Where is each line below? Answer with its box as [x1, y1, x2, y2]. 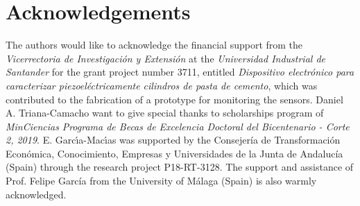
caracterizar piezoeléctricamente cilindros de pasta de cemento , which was [6, 78, 318, 92]
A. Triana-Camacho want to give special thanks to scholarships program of [6, 105, 324, 120]
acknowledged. [6, 187, 67, 201]
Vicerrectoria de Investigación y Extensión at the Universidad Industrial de [6, 51, 326, 65]
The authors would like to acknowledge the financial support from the [6, 37, 303, 52]
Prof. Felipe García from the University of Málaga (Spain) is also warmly [6, 173, 317, 188]
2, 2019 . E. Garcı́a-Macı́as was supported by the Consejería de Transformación [6, 132, 341, 147]
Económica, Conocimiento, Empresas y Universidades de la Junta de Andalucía [6, 146, 343, 160]
